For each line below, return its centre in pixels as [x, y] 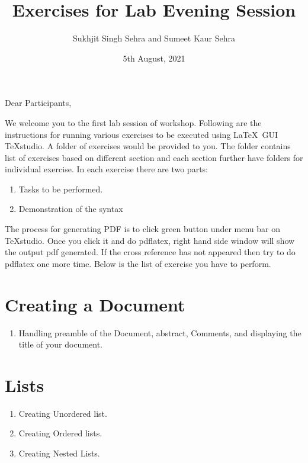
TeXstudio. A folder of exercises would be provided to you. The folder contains [148, 146]
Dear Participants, [38, 103]
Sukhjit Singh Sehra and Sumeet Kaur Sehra [154, 38]
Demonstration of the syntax [71, 209]
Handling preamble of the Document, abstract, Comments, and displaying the [160, 332]
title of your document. [61, 344]
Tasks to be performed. [61, 189]
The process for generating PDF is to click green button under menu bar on [142, 229]
